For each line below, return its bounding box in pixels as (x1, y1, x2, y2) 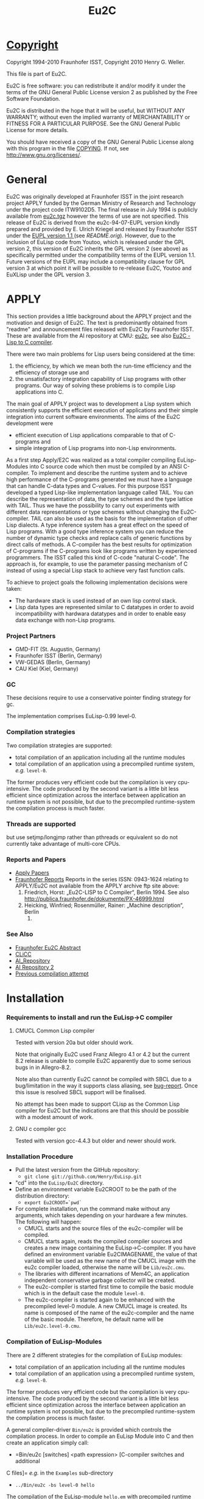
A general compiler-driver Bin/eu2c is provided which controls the (6, 1426, 172, 1433)
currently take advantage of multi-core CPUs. (6, 840, 121, 847)
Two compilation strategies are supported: (6, 741, 113, 749)
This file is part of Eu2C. (6, 70, 67, 77)
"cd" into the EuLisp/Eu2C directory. (15, 1179, 105, 1186)
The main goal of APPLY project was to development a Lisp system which (6, 400, 191, 407)
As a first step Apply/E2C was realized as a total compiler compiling (6, 456, 176, 464)
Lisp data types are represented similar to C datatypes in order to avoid (15, 603, 194, 610)
